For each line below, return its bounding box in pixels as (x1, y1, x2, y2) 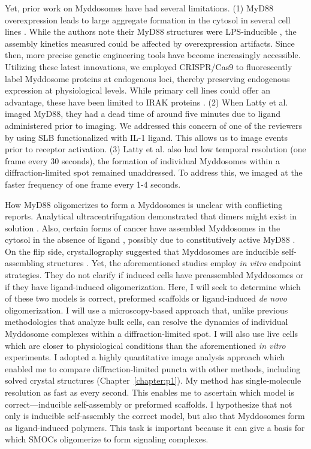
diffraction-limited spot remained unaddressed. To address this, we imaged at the (5, 166, 303, 179)
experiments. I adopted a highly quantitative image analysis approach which (5, 351, 285, 363)
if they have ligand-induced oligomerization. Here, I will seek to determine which (5, 280, 301, 293)
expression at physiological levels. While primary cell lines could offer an (5, 84, 271, 97)
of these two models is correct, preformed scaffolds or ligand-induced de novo (5, 292, 287, 305)
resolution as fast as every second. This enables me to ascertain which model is (5, 386, 294, 398)
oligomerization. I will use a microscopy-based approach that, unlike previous (5, 303, 288, 316)
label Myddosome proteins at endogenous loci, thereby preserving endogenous (5, 72, 290, 85)
